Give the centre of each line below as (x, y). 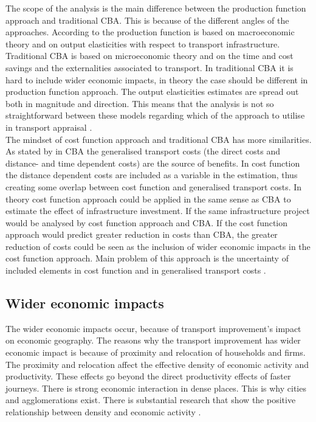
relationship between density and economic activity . (103, 412)
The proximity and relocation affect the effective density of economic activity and (157, 364)
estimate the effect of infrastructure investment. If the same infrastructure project (158, 211)
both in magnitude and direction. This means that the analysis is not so (140, 103)
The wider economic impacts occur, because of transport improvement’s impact (153, 328)
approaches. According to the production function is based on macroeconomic (150, 32)
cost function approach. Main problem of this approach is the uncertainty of (147, 258)
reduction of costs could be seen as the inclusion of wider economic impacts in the (158, 246)
